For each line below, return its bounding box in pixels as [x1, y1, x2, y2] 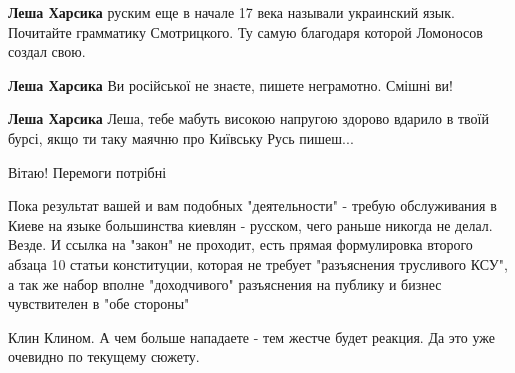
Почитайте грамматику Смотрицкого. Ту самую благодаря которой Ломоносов [8, 21, 483, 42]
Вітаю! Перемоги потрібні [8, 161, 167, 182]
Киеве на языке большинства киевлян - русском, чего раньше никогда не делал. [8, 214, 493, 235]
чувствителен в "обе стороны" [8, 293, 190, 314]
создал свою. [8, 41, 86, 62]
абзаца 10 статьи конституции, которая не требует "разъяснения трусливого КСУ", [8, 253, 508, 274]
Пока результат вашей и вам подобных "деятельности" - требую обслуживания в [8, 195, 497, 216]
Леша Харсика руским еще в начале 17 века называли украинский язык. [8, 2, 455, 22]
